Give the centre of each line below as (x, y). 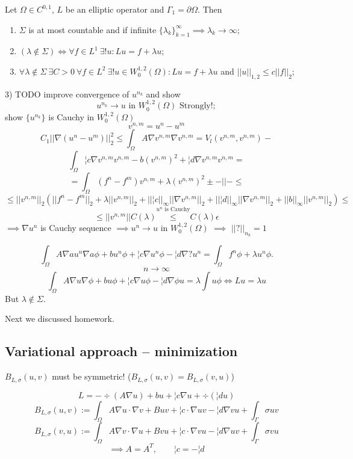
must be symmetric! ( (92, 376)
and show (163, 94)
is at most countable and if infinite (92, 29)
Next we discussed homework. (60, 319)
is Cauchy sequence (76, 227)
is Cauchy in (71, 116)
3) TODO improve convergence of (67, 94)
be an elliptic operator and (115, 9)
